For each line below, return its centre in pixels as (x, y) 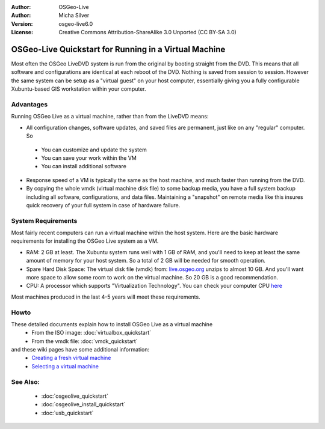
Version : (22, 23)
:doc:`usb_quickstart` (67, 413)
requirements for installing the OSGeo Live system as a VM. (85, 241)
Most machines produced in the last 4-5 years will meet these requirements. (106, 297)
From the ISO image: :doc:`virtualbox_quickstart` (91, 333)
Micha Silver (74, 16)
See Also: (26, 382)
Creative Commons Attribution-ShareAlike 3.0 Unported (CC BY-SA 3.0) (148, 32)
